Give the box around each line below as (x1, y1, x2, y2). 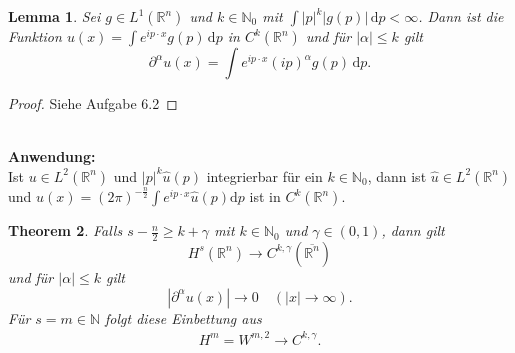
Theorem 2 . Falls (8, 220, 123, 241)
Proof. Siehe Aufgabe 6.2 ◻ (8, 93, 178, 113)
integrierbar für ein (206, 165, 323, 186)
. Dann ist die (418, 6, 504, 26)
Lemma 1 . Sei (8, 6, 101, 26)
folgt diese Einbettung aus (105, 307, 262, 328)
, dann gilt (381, 220, 445, 241)
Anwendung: (8, 146, 96, 167)
